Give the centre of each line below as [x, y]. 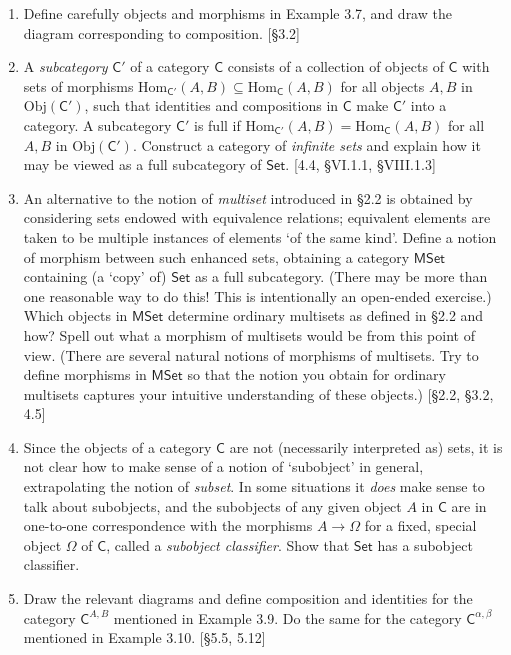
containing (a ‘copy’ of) [95, 276]
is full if [217, 124]
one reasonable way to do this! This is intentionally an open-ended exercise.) [257, 295]
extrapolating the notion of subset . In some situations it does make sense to [254, 486]
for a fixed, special [420, 525]
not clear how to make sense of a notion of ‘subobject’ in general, [223, 466]
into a [428, 105]
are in [469, 505]
